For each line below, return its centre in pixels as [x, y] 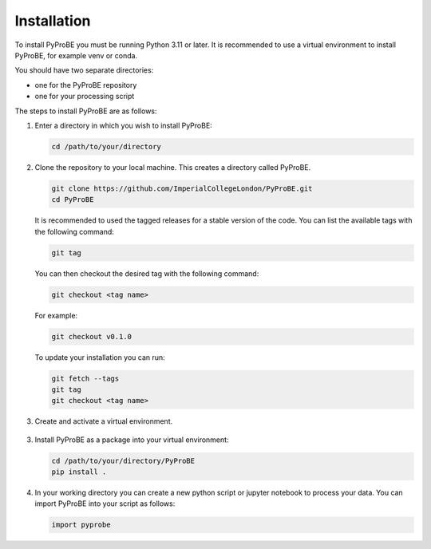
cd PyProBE [73, 200]
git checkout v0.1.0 [91, 336]
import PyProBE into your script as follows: [105, 504]
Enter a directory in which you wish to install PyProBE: [124, 125]
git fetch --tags [85, 378]
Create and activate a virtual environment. [104, 421]
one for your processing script [85, 97]
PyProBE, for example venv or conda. [76, 55]
